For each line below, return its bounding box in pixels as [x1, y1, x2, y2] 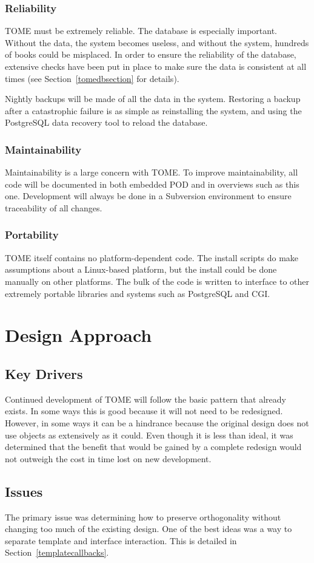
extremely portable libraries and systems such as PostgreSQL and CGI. [5, 287, 270, 299]
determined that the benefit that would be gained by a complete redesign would [5, 440, 302, 453]
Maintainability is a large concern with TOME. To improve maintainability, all [5, 166, 298, 179]
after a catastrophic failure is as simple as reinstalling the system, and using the [5, 104, 302, 117]
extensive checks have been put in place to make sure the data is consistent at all [5, 60, 307, 72]
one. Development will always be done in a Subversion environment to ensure [5, 189, 292, 202]
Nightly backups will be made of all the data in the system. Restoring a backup [5, 92, 301, 105]
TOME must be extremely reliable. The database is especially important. [5, 24, 277, 37]
